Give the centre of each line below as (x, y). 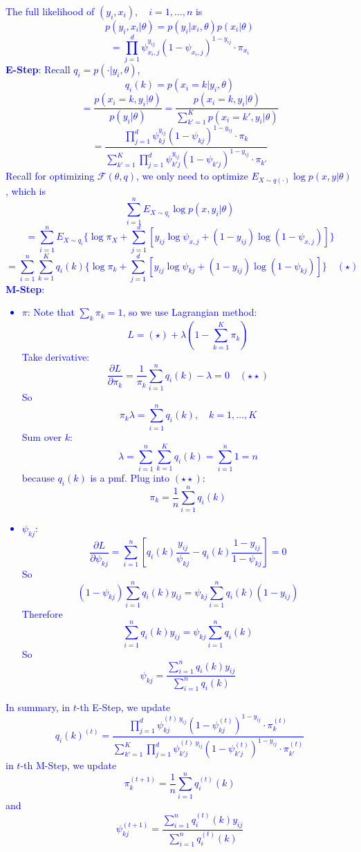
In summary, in (38, 707)
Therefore (42, 613)
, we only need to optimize (192, 176)
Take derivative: (56, 357)
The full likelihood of (50, 11)
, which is (26, 190)
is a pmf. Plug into (130, 478)
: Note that (51, 312)
